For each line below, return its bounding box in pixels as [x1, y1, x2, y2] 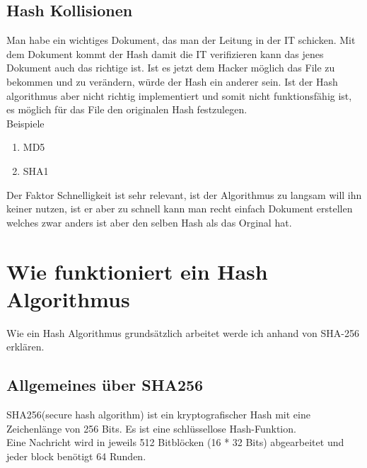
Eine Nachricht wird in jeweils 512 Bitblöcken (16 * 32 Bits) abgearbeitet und [6, 435, 344, 450]
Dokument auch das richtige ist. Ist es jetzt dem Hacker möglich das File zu [6, 60, 335, 75]
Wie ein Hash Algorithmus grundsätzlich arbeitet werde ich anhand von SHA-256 [6, 325, 359, 340]
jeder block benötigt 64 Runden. [6, 448, 146, 463]
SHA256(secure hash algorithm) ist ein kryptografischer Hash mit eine [6, 407, 310, 422]
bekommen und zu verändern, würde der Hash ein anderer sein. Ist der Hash [6, 74, 338, 89]
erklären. [6, 339, 45, 354]
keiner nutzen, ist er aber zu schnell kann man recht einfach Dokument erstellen [6, 201, 353, 216]
